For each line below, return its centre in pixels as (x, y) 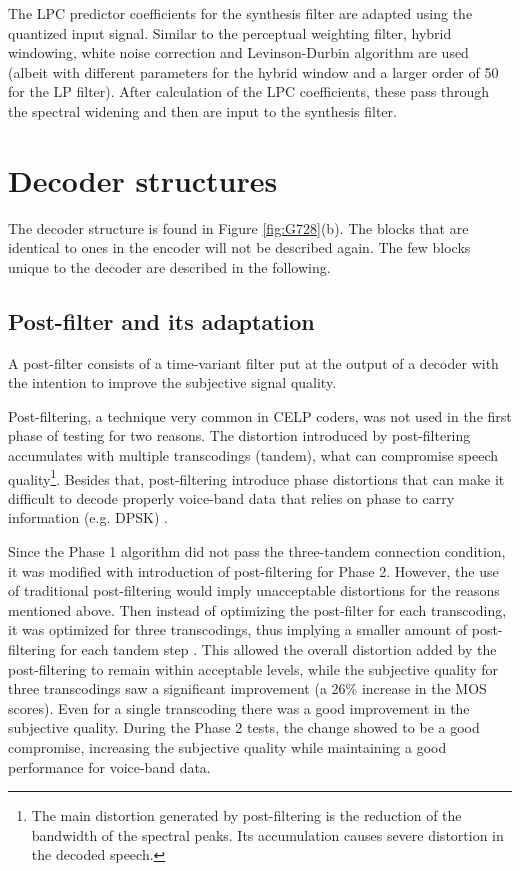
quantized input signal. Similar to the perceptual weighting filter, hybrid (230, 32)
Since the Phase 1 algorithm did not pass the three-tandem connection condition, (257, 551)
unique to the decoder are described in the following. (169, 266)
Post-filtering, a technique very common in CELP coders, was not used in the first (260, 415)
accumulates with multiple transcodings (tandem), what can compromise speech (253, 455)
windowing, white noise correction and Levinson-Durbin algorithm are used (238, 52)
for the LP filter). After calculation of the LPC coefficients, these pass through (249, 91)
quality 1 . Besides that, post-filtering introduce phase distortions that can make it (256, 477)
